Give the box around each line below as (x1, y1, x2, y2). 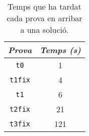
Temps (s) (40, 44, 81, 56)
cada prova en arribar (7, 12, 82, 24)
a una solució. (20, 24, 69, 35)
